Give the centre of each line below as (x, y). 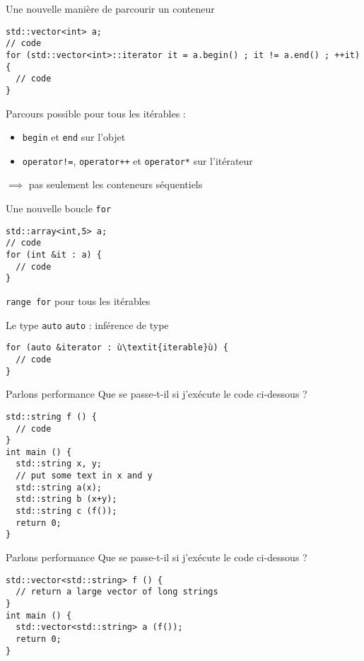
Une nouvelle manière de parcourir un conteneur (110, 8)
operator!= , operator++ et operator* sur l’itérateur (137, 160)
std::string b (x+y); (66, 499)
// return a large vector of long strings (117, 592)
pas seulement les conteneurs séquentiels (116, 184)
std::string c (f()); (66, 511)
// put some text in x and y (84, 476)
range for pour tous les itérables (78, 300)
